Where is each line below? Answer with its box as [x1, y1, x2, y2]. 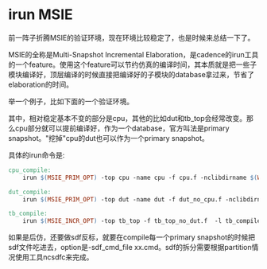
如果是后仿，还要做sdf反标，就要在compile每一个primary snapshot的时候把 [8, 232, 256, 242]
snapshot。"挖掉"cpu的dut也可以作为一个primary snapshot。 [8, 133, 209, 142]
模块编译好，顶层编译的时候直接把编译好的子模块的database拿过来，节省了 [8, 69, 255, 79]
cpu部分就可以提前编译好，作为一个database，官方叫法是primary [14, 123, 230, 133]
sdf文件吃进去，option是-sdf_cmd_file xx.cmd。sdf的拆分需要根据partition [8, 243, 252, 252]
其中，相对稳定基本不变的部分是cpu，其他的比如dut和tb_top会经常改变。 [8, 113, 247, 123]
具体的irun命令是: [8, 150, 65, 160]
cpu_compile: [8, 166, 52, 174]
